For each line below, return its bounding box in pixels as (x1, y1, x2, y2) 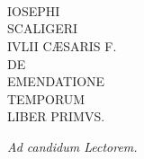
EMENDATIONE (7, 72, 105, 91)
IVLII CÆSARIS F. (7, 36, 117, 55)
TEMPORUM (7, 89, 85, 108)
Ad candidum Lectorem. (7, 137, 138, 155)
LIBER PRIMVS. (7, 107, 105, 126)
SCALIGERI (7, 19, 78, 38)
